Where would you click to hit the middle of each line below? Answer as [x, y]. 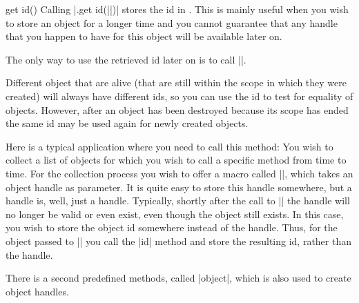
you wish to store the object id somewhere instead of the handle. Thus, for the [172, 227]
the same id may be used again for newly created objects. [127, 123]
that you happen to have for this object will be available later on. [144, 36]
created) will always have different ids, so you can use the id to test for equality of [179, 96]
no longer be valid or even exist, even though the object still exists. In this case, [175, 214]
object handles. [37, 291]
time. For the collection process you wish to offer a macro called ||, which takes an [179, 173]
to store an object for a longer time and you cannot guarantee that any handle [172, 22]
